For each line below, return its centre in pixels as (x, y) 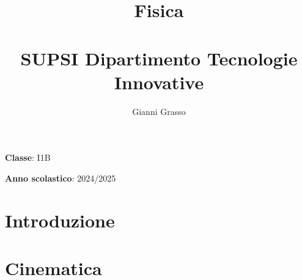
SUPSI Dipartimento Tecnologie (159, 58)
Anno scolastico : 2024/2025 (61, 178)
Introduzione (60, 220)
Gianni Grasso (159, 111)
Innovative (159, 82)
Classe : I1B (28, 157)
